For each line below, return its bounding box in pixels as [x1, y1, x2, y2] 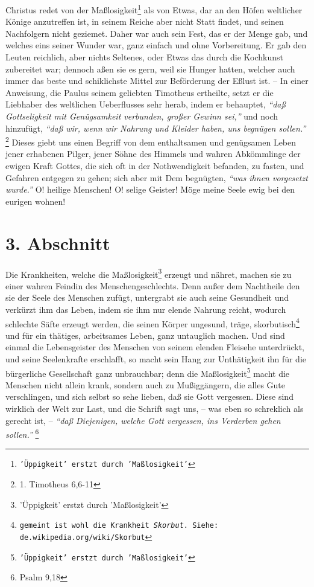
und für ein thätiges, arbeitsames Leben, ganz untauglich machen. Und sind [5, 329, 285, 341]
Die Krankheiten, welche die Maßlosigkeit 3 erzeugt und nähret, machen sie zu [5, 266, 292, 280]
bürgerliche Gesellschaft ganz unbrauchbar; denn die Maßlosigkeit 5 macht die [5, 365, 290, 379]
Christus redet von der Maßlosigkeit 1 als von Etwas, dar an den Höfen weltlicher [5, 2, 303, 16]
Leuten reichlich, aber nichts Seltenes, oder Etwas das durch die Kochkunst [5, 51, 283, 63]
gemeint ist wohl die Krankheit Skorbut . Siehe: [19, 521, 219, 530]
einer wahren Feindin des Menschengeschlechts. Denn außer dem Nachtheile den [5, 279, 300, 292]
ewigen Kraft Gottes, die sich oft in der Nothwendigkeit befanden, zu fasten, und [5, 159, 304, 172]
